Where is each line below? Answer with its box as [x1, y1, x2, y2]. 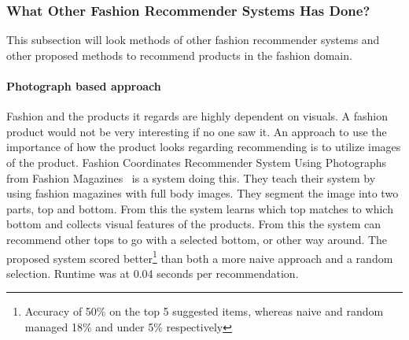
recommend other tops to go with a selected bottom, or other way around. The [6, 231, 388, 247]
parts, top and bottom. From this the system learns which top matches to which [6, 200, 393, 216]
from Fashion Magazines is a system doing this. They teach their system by [6, 169, 376, 186]
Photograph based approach [6, 78, 161, 94]
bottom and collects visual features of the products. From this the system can [6, 216, 381, 232]
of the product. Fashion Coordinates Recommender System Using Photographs [6, 153, 386, 170]
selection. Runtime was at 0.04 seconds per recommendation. [6, 264, 299, 281]
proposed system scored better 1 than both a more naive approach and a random [6, 247, 393, 266]
